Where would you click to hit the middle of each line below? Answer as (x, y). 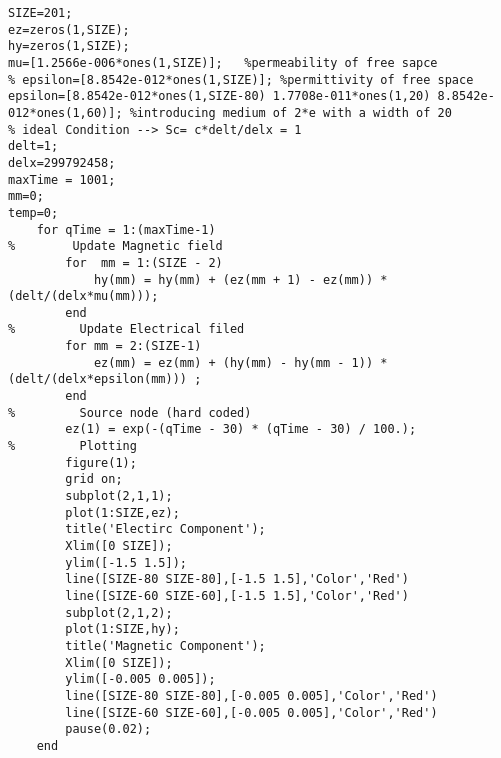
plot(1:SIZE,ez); (122, 512)
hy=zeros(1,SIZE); (69, 46)
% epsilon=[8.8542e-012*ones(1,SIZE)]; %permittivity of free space (241, 79)
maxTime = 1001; (62, 179)
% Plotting (72, 446)
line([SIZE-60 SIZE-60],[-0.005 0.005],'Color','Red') (251, 712)
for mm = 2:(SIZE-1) (133, 346)
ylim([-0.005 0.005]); (140, 679)
